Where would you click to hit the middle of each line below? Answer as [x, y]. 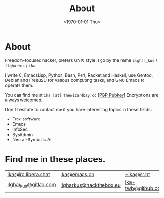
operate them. [19, 85]
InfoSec [20, 129]
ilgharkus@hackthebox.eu [91, 185]
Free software [26, 119]
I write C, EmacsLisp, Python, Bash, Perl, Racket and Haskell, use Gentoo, [79, 75]
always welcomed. [24, 100]
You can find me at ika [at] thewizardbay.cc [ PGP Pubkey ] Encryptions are [82, 95]
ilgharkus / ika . [21, 65]
